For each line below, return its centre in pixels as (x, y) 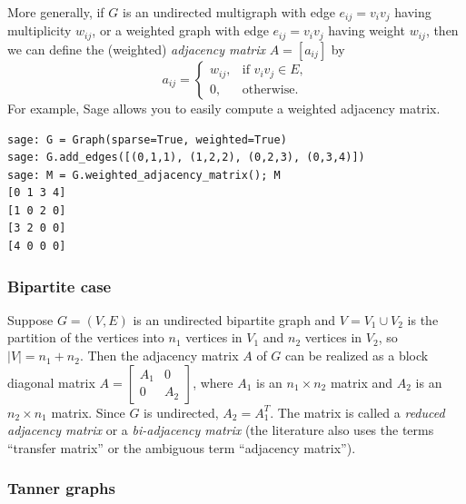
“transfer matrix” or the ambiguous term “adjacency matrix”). (182, 447)
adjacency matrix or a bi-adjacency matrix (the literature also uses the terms (221, 430)
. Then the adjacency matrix (159, 356)
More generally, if (56, 12)
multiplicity (40, 30)
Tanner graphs (61, 488)
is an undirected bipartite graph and (234, 319)
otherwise (268, 89)
